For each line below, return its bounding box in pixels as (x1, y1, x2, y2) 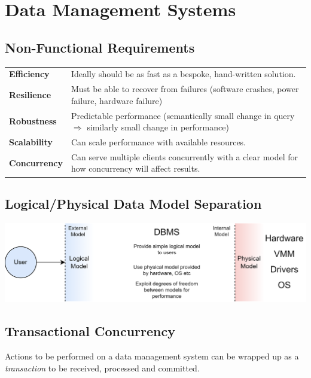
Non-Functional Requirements (5, 38, 195, 56)
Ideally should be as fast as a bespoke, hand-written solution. (71, 68, 296, 80)
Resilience (9, 88, 51, 100)
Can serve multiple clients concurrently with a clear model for (71, 150, 298, 163)
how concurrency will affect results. (71, 162, 200, 175)
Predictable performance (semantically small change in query (71, 109, 295, 121)
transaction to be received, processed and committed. (5, 361, 200, 374)
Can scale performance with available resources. (71, 136, 246, 148)
